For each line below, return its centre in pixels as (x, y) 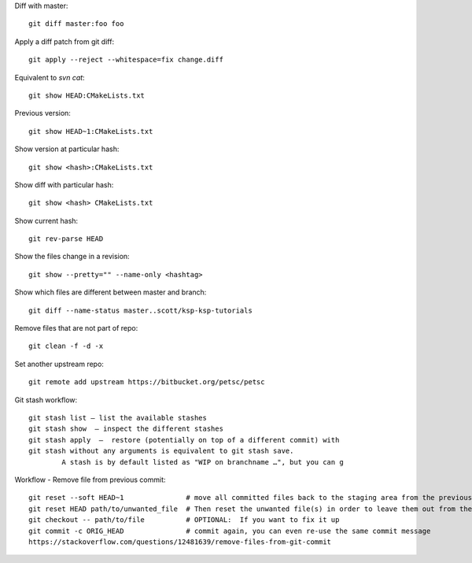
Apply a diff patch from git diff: (64, 41)
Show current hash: (46, 220)
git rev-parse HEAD (66, 239)
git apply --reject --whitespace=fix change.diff (126, 60)
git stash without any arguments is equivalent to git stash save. (161, 451)
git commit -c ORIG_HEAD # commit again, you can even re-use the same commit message (230, 531)
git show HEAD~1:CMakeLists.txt (91, 131)
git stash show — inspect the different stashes (126, 429)
